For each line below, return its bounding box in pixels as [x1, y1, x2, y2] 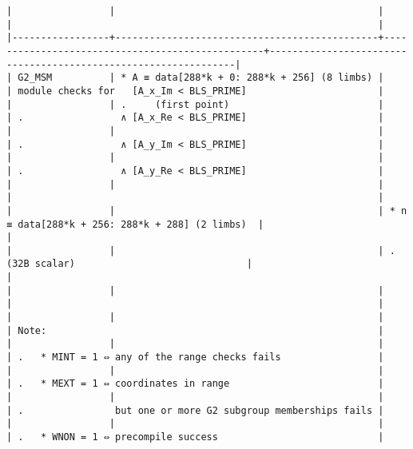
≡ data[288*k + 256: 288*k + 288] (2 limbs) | [6, 218, 264, 230]
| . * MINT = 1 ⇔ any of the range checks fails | [6, 352, 384, 364]
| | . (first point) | [6, 98, 384, 110]
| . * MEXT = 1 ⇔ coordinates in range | [6, 378, 384, 390]
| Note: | [6, 324, 384, 336]
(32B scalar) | [6, 258, 252, 270]
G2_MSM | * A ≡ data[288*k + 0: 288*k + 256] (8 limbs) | [18, 72, 384, 84]
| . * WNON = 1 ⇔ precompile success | [6, 431, 384, 443]
